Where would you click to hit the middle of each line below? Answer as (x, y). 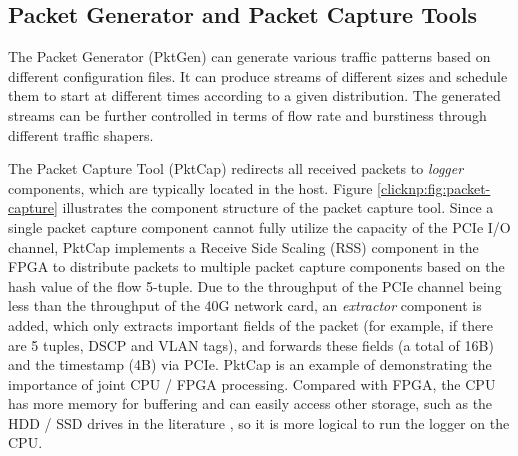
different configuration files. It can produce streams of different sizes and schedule (258, 75)
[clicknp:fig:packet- (434, 187)
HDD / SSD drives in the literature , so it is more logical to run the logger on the (259, 422)
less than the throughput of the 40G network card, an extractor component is (245, 305)
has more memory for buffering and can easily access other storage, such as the (250, 403)
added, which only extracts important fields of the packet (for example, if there (250, 324)
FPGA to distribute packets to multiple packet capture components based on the (256, 266)
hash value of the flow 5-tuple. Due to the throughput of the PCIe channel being (255, 285)
